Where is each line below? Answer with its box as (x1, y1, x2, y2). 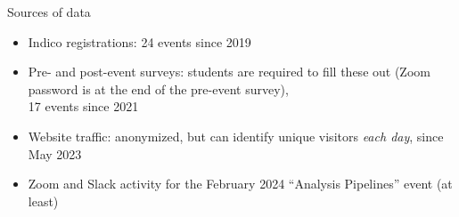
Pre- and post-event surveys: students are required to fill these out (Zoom (28, 62, 430, 81)
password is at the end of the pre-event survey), (28, 79, 289, 98)
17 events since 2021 (28, 97, 139, 116)
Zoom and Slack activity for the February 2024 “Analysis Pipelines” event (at (28, 174, 453, 193)
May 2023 (28, 144, 82, 163)
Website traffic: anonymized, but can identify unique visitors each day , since (28, 126, 444, 145)
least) (28, 191, 59, 210)
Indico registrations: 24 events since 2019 (28, 32, 251, 51)
